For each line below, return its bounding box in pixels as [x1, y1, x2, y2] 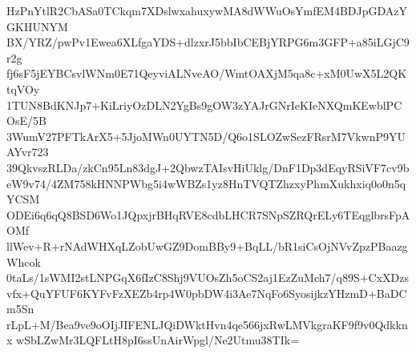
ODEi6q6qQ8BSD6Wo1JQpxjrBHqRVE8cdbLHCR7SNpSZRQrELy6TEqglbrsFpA [6, 206, 410, 223]
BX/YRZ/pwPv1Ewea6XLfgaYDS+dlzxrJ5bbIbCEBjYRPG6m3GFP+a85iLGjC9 [6, 34, 410, 50]
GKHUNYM [6, 18, 68, 34]
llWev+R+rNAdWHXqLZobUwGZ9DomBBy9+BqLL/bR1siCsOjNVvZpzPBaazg [6, 237, 408, 254]
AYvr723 [6, 143, 49, 160]
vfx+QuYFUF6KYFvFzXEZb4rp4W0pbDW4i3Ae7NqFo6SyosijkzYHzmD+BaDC [6, 284, 407, 301]
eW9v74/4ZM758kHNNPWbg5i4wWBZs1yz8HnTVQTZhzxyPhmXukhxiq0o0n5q [6, 175, 406, 191]
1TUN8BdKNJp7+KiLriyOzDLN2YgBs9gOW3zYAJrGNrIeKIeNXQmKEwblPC [6, 96, 402, 113]
